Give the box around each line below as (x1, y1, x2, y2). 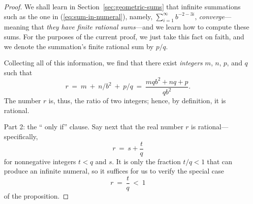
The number (4, 95, 41, 106)
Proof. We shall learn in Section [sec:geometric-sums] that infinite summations (4, 1, 241, 11)
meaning (4, 22, 30, 32)
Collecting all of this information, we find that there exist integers (4, 58, 203, 68)
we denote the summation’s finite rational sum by (4, 41, 154, 51)
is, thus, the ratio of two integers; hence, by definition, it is (48, 95, 226, 106)
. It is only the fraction (112, 156, 181, 166)
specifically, (4, 131, 38, 142)
